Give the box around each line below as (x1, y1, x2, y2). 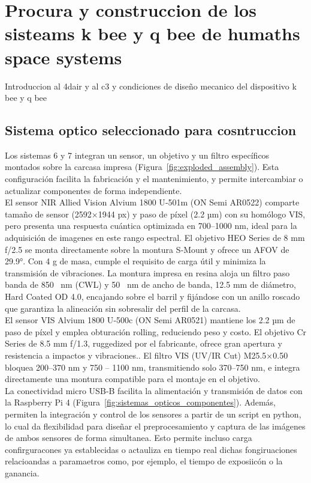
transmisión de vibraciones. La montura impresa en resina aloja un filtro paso (5, 266, 290, 279)
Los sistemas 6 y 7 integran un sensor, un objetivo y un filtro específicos (5, 148, 270, 161)
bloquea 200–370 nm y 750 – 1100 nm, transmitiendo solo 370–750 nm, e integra (5, 360, 300, 373)
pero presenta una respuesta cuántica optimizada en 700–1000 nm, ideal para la (5, 219, 297, 232)
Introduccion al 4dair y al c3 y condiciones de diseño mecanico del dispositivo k (5, 79, 297, 92)
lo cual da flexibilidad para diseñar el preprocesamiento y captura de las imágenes (5, 419, 306, 432)
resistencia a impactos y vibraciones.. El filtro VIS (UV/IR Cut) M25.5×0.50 (5, 348, 288, 361)
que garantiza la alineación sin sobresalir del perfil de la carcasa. (5, 302, 241, 314)
